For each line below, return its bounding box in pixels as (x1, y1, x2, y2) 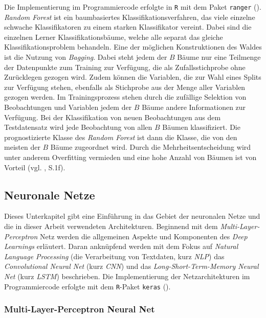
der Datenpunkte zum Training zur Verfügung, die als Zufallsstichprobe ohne (4, 61, 246, 72)
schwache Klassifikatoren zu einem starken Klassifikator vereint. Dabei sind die (4, 21, 252, 32)
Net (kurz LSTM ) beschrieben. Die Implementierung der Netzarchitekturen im (4, 270, 250, 281)
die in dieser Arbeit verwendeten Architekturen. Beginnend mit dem (4, 220, 218, 231)
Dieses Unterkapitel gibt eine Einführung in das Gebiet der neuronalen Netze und (4, 211, 260, 221)
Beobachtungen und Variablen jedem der (4, 102, 132, 112)
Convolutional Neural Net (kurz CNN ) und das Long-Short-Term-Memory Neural (4, 261, 259, 271)
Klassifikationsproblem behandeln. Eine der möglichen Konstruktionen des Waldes (4, 41, 262, 52)
